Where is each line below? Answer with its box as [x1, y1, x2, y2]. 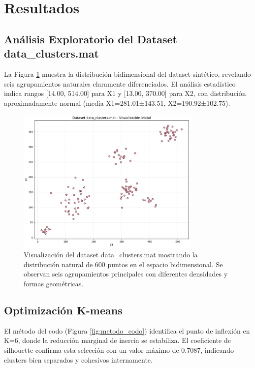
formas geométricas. [24, 278, 84, 288]
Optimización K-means [4, 302, 123, 317]
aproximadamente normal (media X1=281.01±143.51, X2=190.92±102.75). [4, 97, 230, 108]
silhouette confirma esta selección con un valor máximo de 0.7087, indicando [4, 344, 234, 355]
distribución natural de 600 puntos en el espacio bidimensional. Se [24, 259, 223, 269]
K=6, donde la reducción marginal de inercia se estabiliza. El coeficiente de [4, 335, 231, 345]
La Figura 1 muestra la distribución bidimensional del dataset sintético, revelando [4, 68, 251, 79]
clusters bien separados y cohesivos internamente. [4, 354, 153, 365]
